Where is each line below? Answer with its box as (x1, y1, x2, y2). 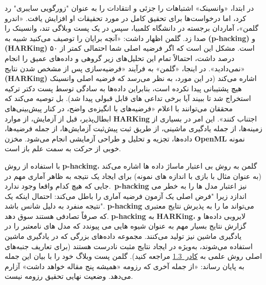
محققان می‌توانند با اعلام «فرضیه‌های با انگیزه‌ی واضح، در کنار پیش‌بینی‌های (5, 103, 233, 113)
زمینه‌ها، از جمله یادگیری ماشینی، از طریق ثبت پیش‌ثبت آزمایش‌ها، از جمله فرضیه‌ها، (5, 123, 262, 134)
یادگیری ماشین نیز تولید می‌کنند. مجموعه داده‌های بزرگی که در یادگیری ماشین (5, 231, 242, 241)
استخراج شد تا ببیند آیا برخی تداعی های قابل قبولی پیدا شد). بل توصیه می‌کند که (5, 93, 251, 104)
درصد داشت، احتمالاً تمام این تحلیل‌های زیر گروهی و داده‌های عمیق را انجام (5, 52, 235, 63)
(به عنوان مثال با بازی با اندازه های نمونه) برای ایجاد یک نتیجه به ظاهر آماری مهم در (5, 170, 261, 181)
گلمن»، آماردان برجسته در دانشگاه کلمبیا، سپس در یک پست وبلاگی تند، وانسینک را (5, 23, 259, 33)
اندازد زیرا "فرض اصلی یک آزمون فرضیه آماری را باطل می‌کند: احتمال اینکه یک (5, 190, 247, 201)
